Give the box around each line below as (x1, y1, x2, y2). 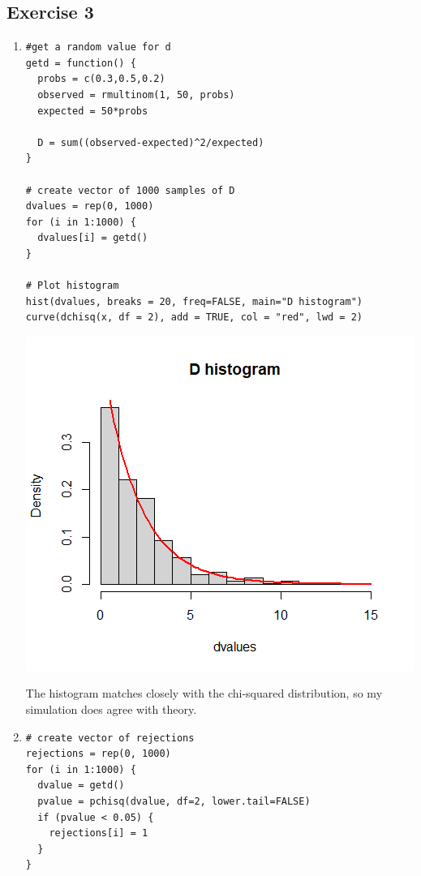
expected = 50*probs (37, 105, 148, 117)
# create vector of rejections (25, 732, 195, 744)
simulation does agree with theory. (25, 701, 197, 718)
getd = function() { (25, 57, 136, 69)
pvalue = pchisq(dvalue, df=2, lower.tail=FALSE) (37, 796, 311, 808)
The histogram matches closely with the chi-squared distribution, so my (25, 685, 383, 702)
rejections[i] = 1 (49, 827, 148, 839)
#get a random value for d (25, 41, 171, 54)
